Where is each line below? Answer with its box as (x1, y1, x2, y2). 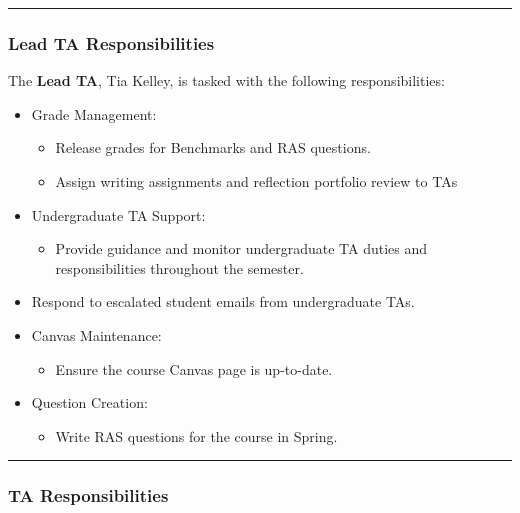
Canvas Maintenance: (31, 324, 162, 345)
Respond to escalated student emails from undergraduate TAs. (31, 291, 415, 312)
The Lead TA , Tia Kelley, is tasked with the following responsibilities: (8, 70, 445, 91)
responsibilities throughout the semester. (55, 257, 304, 278)
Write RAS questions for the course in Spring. (55, 425, 338, 446)
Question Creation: (31, 392, 148, 413)
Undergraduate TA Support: (31, 204, 206, 225)
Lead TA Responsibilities (8, 30, 215, 55)
